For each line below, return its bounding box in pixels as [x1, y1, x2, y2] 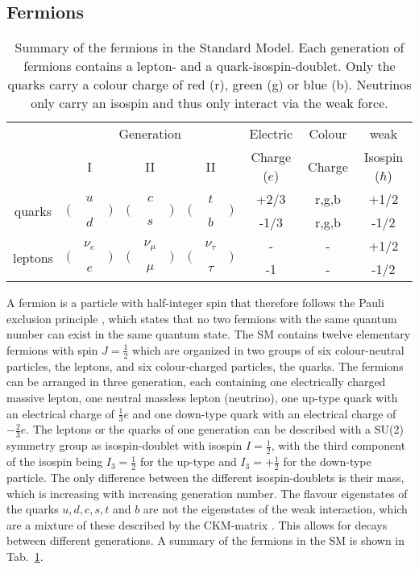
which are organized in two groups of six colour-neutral [132, 341, 404, 358]
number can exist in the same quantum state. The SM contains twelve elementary [6, 326, 411, 343]
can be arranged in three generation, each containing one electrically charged [6, 373, 386, 390]
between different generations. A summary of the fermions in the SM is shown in [6, 532, 405, 549]
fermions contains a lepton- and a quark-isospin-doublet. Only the [23, 56, 396, 76]
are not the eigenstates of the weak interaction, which [143, 500, 408, 517]
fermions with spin [6, 341, 98, 358]
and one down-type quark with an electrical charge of [132, 405, 396, 422]
